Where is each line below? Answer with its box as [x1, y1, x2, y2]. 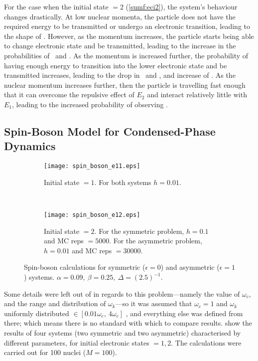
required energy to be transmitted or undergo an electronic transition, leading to [4, 21, 251, 31]
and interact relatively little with [147, 89, 247, 100]
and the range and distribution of [4, 298, 106, 309]
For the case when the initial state [4, 1, 109, 11]
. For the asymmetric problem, [109, 235, 202, 246]
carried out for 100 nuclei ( [4, 347, 86, 358]
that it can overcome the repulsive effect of [4, 89, 134, 100]
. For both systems [94, 177, 151, 187]
